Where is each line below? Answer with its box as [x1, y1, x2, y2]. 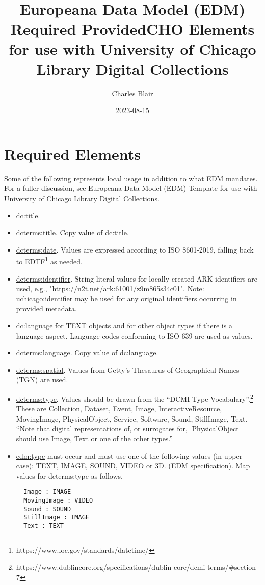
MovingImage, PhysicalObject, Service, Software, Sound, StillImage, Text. [16, 413, 248, 424]
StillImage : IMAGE [23, 514, 89, 521]
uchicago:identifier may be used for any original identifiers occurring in [16, 293, 237, 303]
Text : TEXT [23, 522, 64, 530]
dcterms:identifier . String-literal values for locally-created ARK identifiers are [16, 273, 258, 284]
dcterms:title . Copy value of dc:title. [16, 227, 129, 238]
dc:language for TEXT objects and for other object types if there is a [16, 320, 232, 330]
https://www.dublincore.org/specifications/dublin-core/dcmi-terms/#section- [16, 562, 258, 572]
